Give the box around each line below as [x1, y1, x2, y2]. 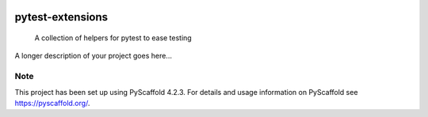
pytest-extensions [14, 10, 109, 24]
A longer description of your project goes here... [14, 51, 172, 61]
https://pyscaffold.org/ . [14, 98, 90, 108]
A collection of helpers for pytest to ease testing [34, 33, 192, 43]
